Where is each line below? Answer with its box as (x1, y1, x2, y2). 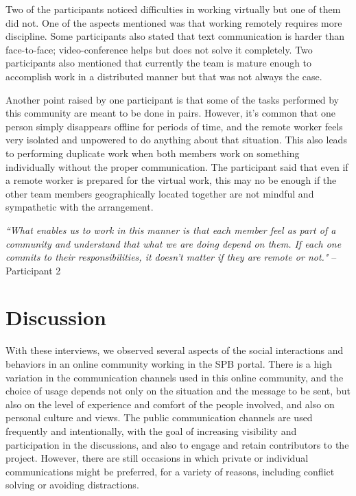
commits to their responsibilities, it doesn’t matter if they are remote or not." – (5, 250, 337, 264)
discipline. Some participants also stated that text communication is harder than (5, 29, 345, 43)
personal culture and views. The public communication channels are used (5, 410, 313, 425)
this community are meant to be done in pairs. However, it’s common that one (5, 106, 335, 120)
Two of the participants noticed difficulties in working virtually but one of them (5, 2, 341, 16)
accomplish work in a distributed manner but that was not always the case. (5, 69, 322, 83)
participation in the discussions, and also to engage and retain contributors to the (5, 437, 349, 451)
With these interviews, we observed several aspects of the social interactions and (5, 343, 344, 357)
